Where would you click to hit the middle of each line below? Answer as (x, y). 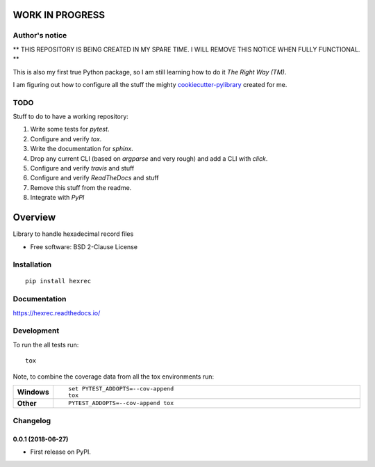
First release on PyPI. (61, 452)
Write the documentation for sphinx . (82, 149)
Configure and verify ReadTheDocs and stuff (94, 178)
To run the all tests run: (46, 345)
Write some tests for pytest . (70, 129)
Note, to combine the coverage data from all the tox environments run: (114, 377)
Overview (34, 217)
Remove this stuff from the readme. (81, 187)
